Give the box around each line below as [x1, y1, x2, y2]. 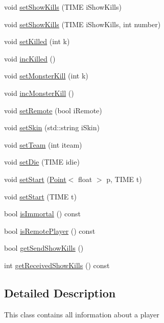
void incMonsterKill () [4, 87, 74, 98]
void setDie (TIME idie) [4, 156, 80, 167]
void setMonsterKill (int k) [4, 70, 88, 81]
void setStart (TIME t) [4, 191, 77, 201]
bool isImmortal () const [4, 208, 81, 219]
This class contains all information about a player [4, 309, 159, 319]
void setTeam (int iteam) [4, 139, 82, 150]
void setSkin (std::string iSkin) [4, 122, 100, 133]
